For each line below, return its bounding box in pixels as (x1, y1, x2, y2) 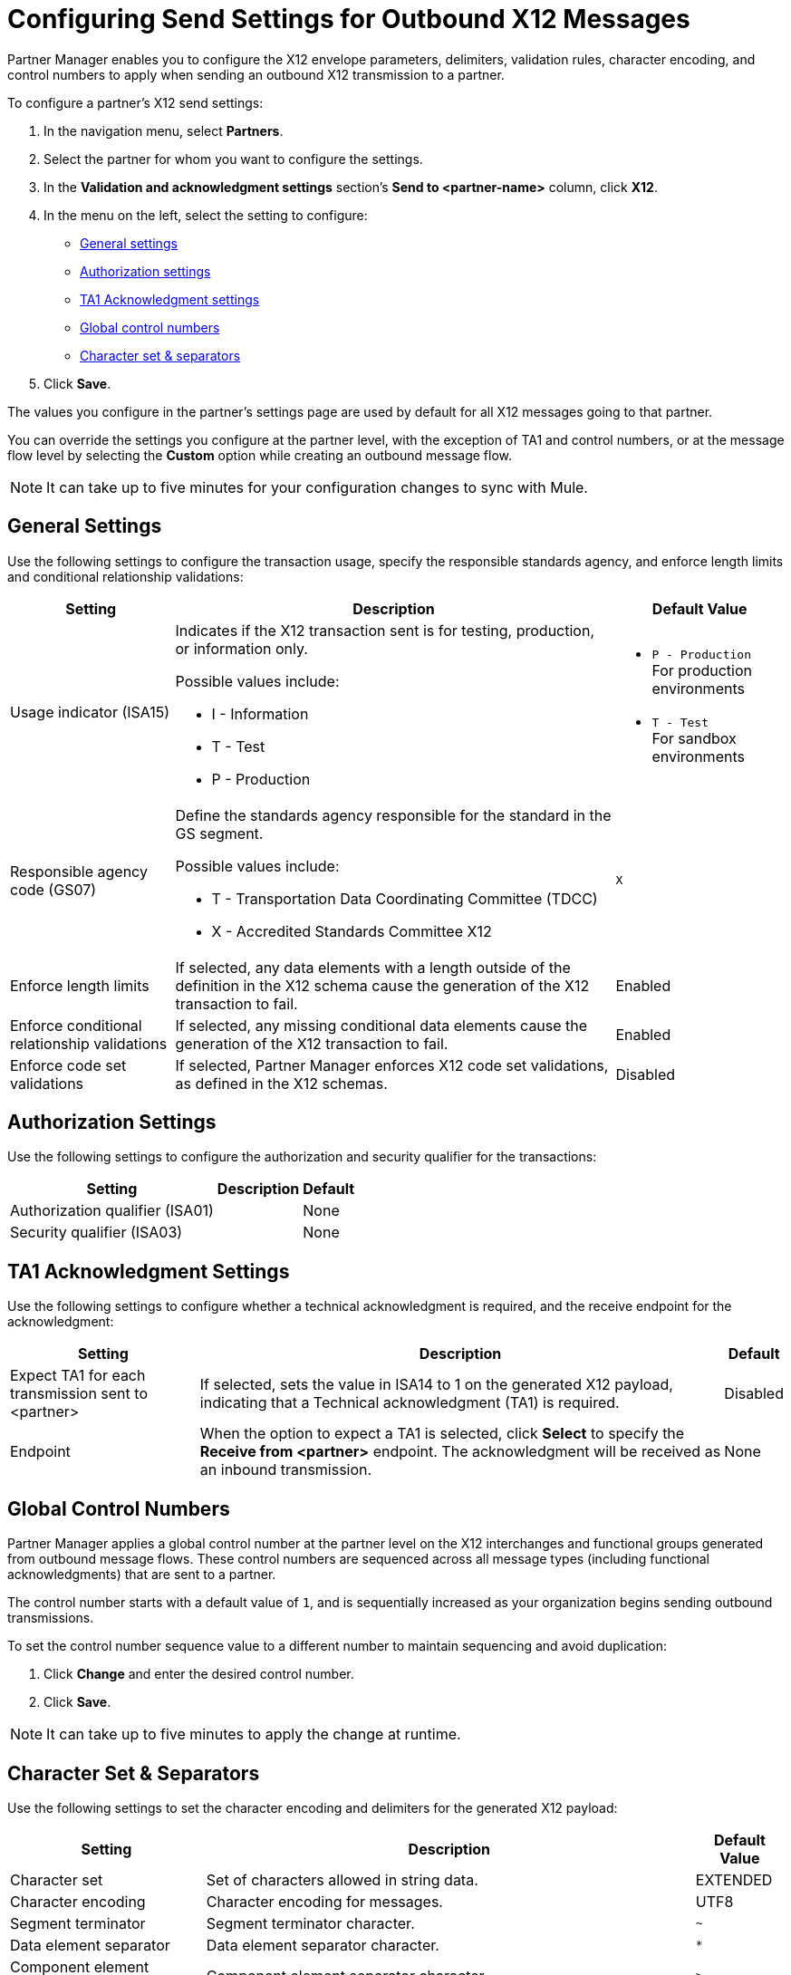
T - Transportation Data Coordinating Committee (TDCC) (211, 889, 598, 908)
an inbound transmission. (199, 1460, 372, 1479)
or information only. (175, 639, 308, 658)
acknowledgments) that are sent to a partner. (7, 1566, 276, 1583)
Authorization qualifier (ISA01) (10, 1201, 214, 1220)
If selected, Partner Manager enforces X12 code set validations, (175, 1055, 609, 1074)
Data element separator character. (206, 1935, 439, 1954)
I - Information (211, 704, 309, 723)
